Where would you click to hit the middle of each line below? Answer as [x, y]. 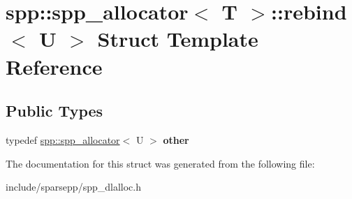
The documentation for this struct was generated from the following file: [160, 163]
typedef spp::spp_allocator [63, 139]
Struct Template [178, 39]
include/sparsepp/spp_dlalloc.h [73, 187]
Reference [54, 66]
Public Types [54, 111]
